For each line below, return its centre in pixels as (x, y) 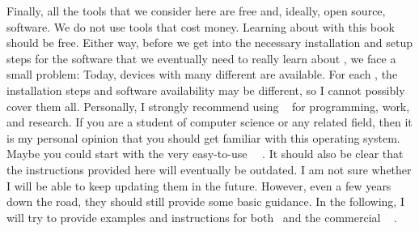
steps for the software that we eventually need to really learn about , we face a (201, 58)
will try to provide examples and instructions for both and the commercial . (202, 217)
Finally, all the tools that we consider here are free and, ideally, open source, (196, 11)
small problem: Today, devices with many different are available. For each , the (202, 74)
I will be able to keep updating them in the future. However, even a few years (199, 185)
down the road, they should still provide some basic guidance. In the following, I (205, 201)
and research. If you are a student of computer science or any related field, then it (209, 122)
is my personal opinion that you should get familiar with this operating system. (203, 137)
